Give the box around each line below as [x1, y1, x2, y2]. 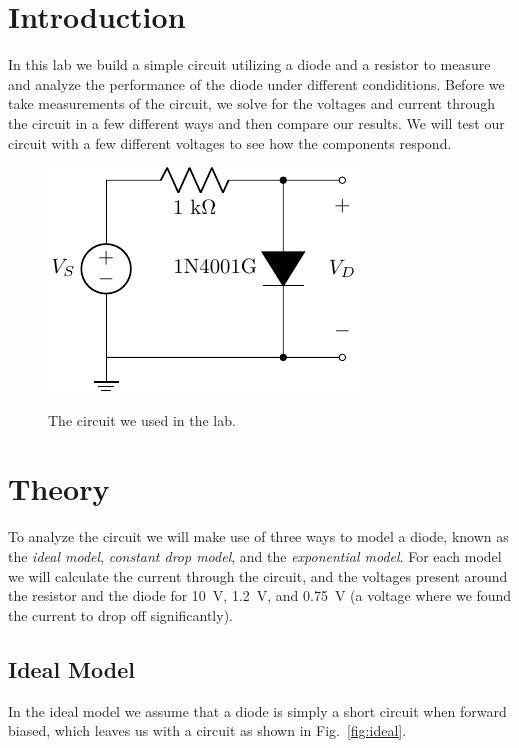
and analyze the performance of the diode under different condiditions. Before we [8, 73, 505, 94]
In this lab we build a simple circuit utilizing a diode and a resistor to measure [8, 54, 491, 75]
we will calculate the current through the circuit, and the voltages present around [8, 565, 508, 586]
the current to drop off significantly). [8, 604, 233, 625]
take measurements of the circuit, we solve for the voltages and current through [8, 93, 496, 114]
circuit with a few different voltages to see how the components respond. [8, 132, 452, 153]
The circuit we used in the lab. [48, 409, 236, 430]
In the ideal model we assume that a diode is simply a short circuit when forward [8, 700, 507, 721]
